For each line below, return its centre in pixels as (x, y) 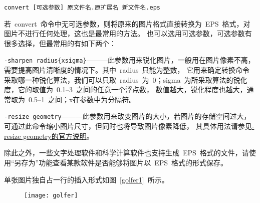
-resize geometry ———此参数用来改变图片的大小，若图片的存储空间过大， (127, 116)
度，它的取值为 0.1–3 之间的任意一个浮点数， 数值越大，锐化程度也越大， (125, 89)
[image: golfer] (51, 196)
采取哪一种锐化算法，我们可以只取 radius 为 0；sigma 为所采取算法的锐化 (126, 79)
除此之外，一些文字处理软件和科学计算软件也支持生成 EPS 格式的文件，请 (126, 153)
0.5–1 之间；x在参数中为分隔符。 (82, 99)
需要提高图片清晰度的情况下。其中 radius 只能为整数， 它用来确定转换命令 (127, 70)
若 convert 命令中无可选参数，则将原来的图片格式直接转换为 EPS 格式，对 (127, 23)
